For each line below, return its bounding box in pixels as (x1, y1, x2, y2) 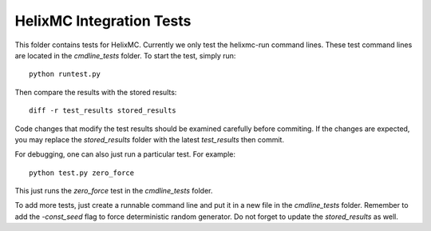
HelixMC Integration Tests (14, 12, 192, 30)
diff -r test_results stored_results (29, 106, 177, 115)
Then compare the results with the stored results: (14, 87, 177, 97)
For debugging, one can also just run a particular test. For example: (14, 149, 235, 159)
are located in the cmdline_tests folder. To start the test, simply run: (14, 50, 236, 60)
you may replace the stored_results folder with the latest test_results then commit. (14, 134, 285, 144)
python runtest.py (29, 70, 101, 79)
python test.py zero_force (29, 168, 135, 177)
